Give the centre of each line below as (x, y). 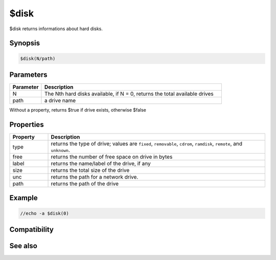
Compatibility (31, 230)
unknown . (60, 150)
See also (24, 246)
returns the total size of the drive (90, 170)
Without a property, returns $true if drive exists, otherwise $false (78, 110)
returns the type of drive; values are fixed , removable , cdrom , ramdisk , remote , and (147, 143)
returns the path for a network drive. (95, 177)
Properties (27, 125)
